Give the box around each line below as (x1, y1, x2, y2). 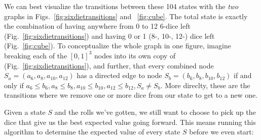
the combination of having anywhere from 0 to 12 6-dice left (4, 21, 191, 31)
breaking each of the (4, 50, 67, 60)
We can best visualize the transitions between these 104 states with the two (4, 1, 239, 11)
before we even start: (189, 126, 254, 137)
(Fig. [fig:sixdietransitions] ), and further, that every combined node (4, 60, 214, 71)
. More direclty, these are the (160, 80, 250, 90)
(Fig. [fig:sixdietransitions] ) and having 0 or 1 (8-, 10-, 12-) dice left (4, 30, 215, 41)
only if (4, 80, 24, 90)
